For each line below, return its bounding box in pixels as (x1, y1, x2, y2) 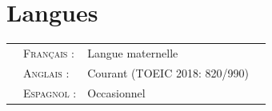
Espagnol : (23, 84, 77, 101)
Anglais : (23, 64, 70, 81)
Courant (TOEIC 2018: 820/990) (87, 64, 249, 81)
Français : (23, 44, 74, 61)
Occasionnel (87, 84, 146, 101)
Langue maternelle (87, 44, 178, 61)
